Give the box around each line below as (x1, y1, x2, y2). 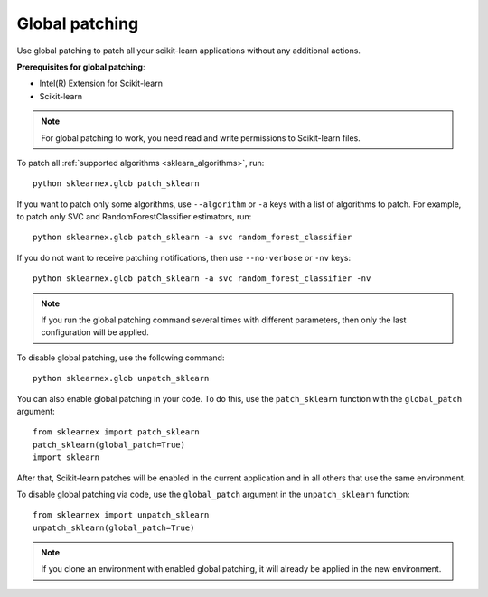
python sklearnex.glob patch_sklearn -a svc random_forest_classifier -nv (33, 274, 371, 284)
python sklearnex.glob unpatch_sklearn (33, 373, 210, 384)
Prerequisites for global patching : (16, 61, 145, 72)
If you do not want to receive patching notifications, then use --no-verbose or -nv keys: (16, 252, 352, 263)
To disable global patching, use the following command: (16, 352, 225, 363)
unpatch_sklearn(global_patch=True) (33, 522, 195, 533)
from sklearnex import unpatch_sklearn (33, 510, 210, 520)
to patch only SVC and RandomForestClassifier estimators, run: (16, 211, 252, 222)
